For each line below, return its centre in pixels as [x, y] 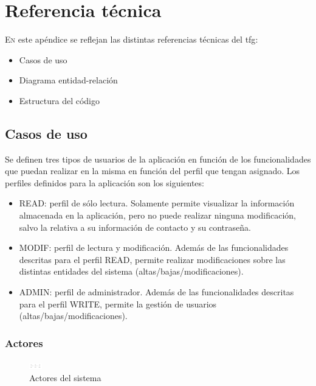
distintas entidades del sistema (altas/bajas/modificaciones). [131, 271]
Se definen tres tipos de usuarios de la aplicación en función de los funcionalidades [158, 159]
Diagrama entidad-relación [68, 80]
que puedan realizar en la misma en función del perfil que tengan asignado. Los [153, 171]
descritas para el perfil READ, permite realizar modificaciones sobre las [152, 259]
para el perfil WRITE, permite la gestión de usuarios [118, 304]
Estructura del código [59, 100]
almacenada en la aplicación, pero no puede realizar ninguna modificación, [157, 215]
